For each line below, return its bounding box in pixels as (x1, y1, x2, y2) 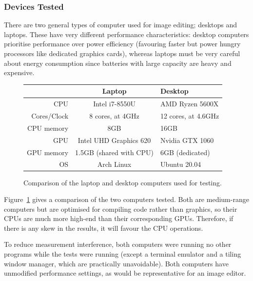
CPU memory (27, 122, 69, 133)
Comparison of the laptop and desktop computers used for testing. (23, 178, 222, 188)
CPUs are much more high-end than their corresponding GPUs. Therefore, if (4, 213, 234, 223)
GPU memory (27, 147, 69, 157)
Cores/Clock (31, 110, 69, 120)
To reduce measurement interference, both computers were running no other (4, 239, 232, 249)
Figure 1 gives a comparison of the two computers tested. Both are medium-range (4, 194, 249, 204)
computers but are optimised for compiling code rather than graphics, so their (4, 203, 237, 214)
